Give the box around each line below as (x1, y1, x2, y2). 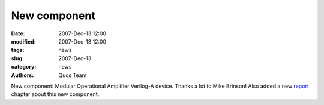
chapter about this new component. (11, 91, 100, 98)
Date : (11, 30, 25, 37)
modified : (11, 38, 36, 45)
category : (11, 63, 37, 70)
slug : (11, 54, 24, 62)
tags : (11, 47, 25, 54)
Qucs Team (58, 72, 87, 79)
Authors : (11, 72, 34, 79)
